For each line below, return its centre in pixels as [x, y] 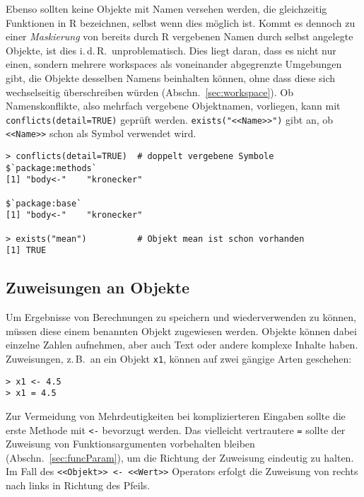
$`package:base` [44, 203]
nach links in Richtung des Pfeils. [78, 485]
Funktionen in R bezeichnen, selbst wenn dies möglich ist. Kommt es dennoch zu [181, 22]
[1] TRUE [26, 251]
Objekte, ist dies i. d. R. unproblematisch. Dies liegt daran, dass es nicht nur [171, 50]
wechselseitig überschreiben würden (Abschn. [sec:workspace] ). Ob [150, 92]
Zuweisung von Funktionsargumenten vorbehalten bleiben [130, 444]
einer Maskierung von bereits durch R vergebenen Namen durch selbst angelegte [180, 36]
